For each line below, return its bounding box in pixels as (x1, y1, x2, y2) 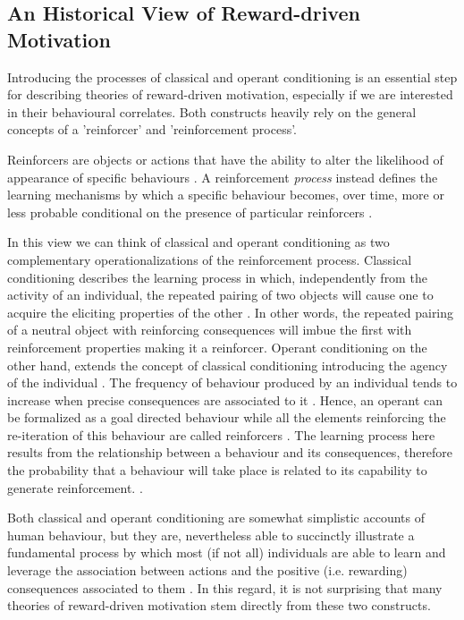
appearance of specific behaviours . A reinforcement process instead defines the (7, 167, 438, 186)
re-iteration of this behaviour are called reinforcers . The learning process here (7, 425, 435, 444)
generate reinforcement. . (7, 478, 143, 497)
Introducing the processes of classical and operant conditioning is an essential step (7, 67, 458, 86)
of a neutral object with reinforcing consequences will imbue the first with (7, 320, 412, 339)
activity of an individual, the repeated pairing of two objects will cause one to (7, 285, 434, 304)
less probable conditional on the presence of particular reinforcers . (7, 202, 373, 221)
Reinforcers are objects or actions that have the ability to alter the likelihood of (7, 149, 443, 168)
